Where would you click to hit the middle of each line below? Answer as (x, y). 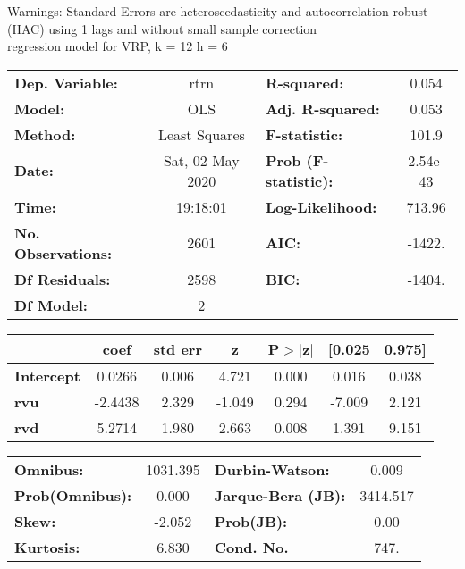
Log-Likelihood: (321, 206)
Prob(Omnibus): (73, 495)
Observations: (63, 253)
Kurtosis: (47, 547)
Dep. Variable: (66, 82)
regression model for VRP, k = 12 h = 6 (118, 46)
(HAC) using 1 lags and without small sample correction (162, 28)
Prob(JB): (251, 521)
